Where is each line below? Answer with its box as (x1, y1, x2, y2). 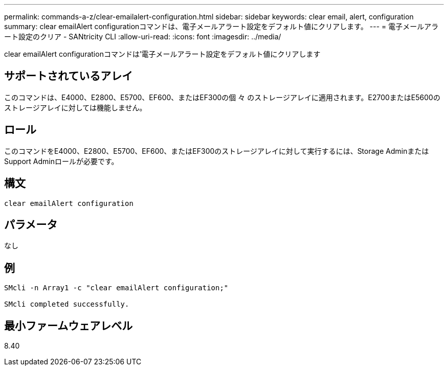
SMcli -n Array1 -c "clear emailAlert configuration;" (4, 284, 229, 292)
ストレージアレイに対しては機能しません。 (4, 103, 147, 112)
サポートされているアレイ (4, 70, 133, 83)
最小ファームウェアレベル (4, 319, 133, 332)
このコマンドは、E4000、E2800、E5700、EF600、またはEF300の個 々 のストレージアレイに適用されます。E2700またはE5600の (4, 92, 440, 102)
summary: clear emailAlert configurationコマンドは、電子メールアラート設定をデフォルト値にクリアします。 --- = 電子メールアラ (4, 22, 439, 31)
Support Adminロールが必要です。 (4, 156, 119, 166)
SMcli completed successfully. (4, 300, 129, 309)
